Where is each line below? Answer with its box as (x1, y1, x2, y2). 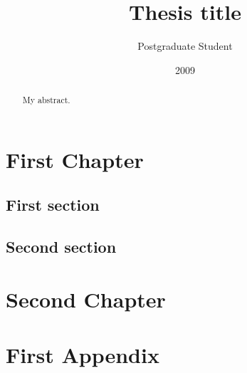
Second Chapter (6, 284, 166, 313)
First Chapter (6, 145, 144, 174)
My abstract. (22, 94, 70, 106)
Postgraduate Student (137, 38, 233, 53)
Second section (6, 236, 117, 258)
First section (6, 194, 100, 216)
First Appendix (6, 340, 159, 369)
